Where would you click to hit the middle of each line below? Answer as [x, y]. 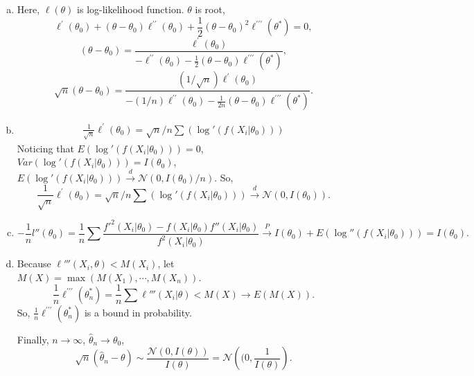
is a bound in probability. [138, 312]
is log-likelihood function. [131, 9]
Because [34, 263]
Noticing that [45, 148]
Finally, [33, 339]
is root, [210, 9]
